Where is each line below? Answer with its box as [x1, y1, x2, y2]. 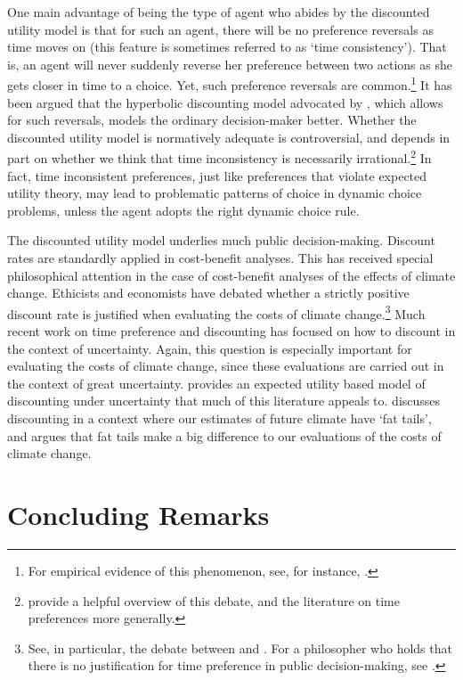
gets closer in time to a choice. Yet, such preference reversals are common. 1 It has [7, 73, 452, 94]
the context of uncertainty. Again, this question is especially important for [7, 339, 412, 357]
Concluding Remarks [7, 496, 270, 532]
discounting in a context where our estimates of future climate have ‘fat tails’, [7, 409, 432, 428]
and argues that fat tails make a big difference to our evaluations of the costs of [7, 426, 442, 445]
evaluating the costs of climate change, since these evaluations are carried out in [7, 356, 444, 375]
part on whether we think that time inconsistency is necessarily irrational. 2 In [7, 146, 432, 168]
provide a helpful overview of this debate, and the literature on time [28, 591, 400, 610]
